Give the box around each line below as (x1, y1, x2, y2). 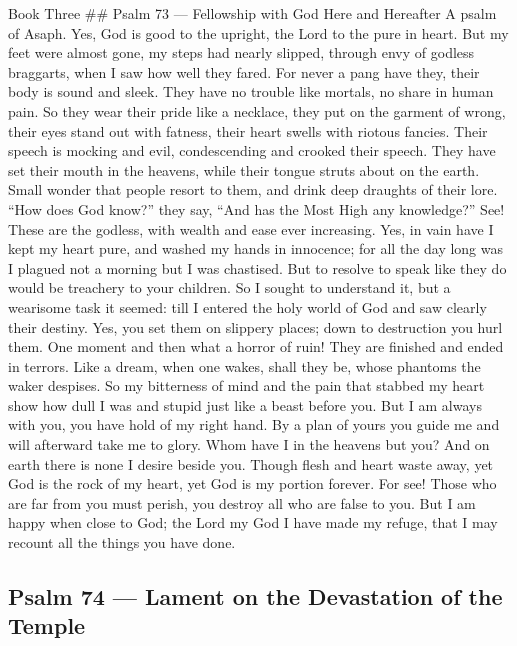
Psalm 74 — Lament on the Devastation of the (8, 581, 503, 612)
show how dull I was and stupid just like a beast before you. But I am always (8, 394, 482, 415)
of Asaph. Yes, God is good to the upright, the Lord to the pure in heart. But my (8, 22, 509, 43)
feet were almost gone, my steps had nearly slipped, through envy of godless (8, 42, 475, 63)
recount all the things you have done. (8, 532, 236, 553)
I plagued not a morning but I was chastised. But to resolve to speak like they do (8, 257, 507, 278)
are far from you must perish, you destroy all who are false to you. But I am (8, 492, 476, 513)
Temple (8, 610, 86, 641)
